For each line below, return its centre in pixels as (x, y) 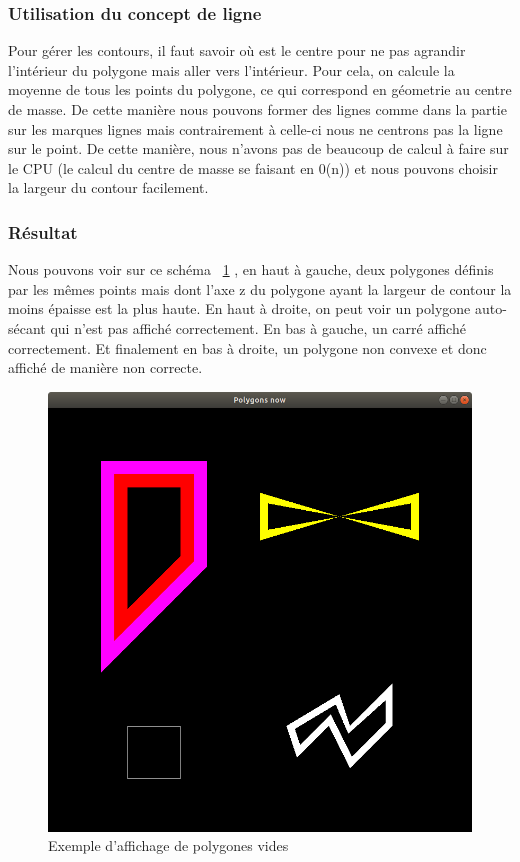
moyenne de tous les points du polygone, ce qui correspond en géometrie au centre (260, 89)
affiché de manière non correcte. (105, 367)
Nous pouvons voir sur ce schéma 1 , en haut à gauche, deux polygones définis (251, 269)
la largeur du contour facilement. (108, 187)
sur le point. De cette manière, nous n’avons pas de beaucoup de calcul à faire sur (258, 148)
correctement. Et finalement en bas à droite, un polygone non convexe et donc (247, 347)
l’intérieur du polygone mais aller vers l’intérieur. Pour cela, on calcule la (231, 69)
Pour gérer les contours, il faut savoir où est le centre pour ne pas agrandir (237, 50)
